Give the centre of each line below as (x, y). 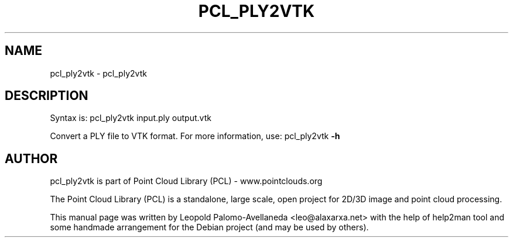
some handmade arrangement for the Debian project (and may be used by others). (209, 227)
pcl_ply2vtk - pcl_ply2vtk (98, 73)
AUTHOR (31, 158)
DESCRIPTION (47, 96)
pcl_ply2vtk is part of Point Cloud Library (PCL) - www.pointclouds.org (186, 181)
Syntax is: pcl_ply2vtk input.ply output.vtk (131, 118)
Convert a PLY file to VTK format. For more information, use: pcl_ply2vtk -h (195, 136)
